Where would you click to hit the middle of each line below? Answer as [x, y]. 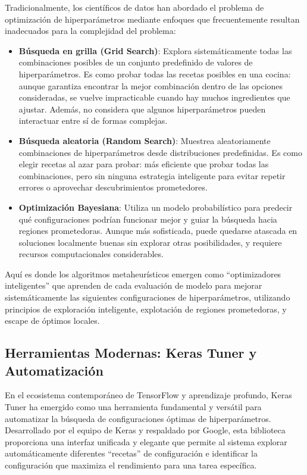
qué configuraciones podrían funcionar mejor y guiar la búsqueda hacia [148, 219]
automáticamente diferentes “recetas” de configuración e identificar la [131, 453]
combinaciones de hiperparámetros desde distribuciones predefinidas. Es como [160, 152]
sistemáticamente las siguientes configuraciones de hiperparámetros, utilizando [148, 297]
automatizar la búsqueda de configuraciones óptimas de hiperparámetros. [138, 418]
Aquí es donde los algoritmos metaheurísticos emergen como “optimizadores [143, 274]
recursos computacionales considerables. [91, 254]
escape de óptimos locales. [52, 321]
